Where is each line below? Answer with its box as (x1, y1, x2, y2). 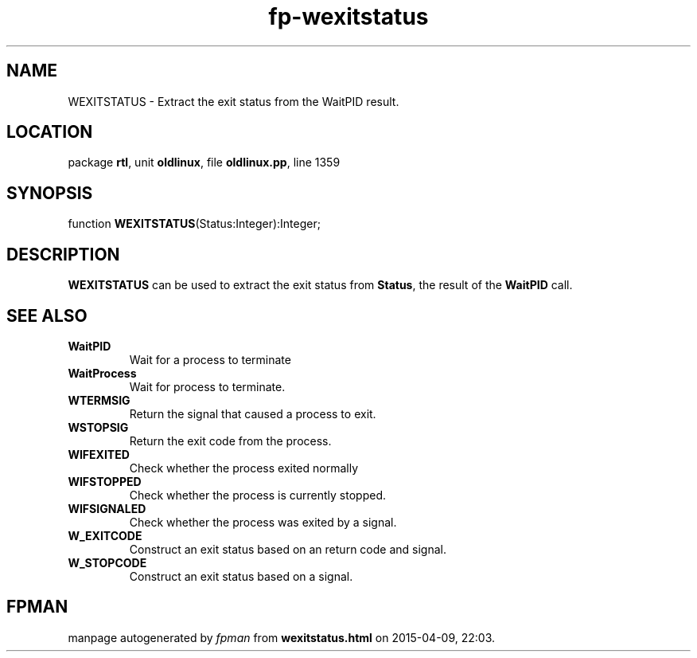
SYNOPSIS (6, 182, 93, 203)
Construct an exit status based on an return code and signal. (129, 542, 446, 556)
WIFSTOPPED (68, 474, 142, 488)
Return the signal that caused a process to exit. (129, 406, 376, 421)
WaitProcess (68, 366, 137, 380)
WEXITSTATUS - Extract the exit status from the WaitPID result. (68, 94, 399, 108)
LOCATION (6, 122, 93, 143)
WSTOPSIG (68, 420, 129, 434)
